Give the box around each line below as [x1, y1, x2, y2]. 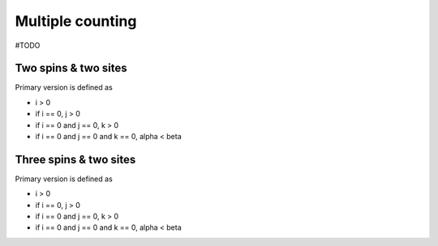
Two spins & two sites [15, 61, 127, 75]
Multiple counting [15, 12, 137, 30]
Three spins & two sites [15, 152, 136, 166]
